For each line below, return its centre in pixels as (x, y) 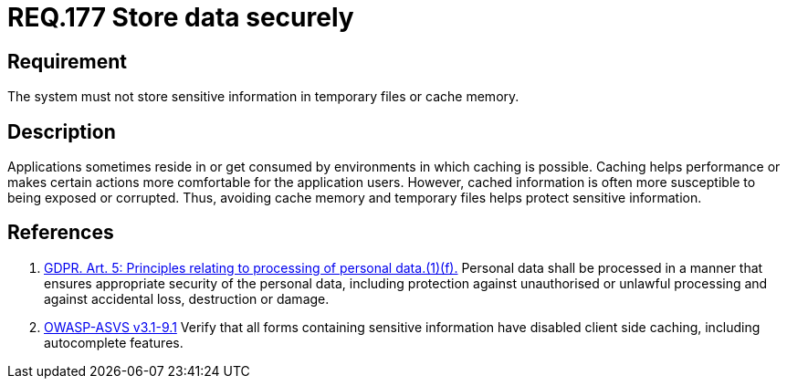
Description (62, 131)
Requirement (68, 61)
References (61, 233)
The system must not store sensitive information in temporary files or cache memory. (263, 97)
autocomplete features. (114, 342)
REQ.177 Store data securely (181, 17)
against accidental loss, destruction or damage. (187, 298)
